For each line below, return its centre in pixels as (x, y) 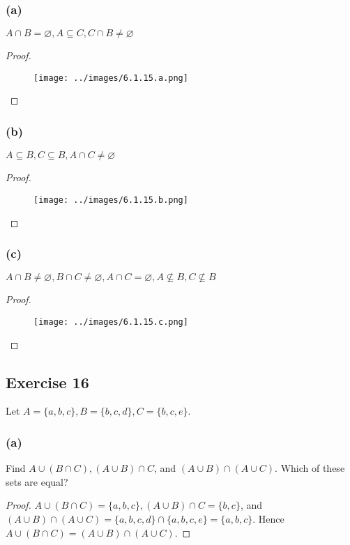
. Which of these (310, 468)
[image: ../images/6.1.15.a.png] (111, 78)
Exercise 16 (47, 382)
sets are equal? (37, 481)
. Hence (268, 518)
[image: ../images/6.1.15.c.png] (111, 322)
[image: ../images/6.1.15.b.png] (111, 200)
